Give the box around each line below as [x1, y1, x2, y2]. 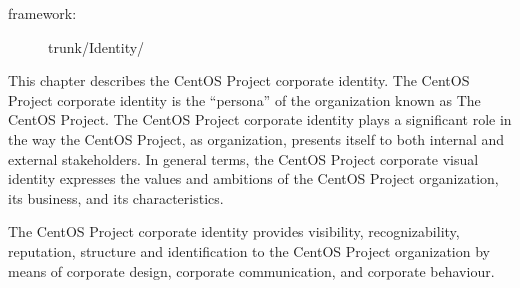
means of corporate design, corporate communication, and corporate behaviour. [8, 260, 495, 281]
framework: [8, 3, 77, 23]
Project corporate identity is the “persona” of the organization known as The [8, 89, 481, 110]
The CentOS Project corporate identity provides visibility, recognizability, [8, 221, 460, 242]
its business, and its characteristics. [8, 187, 224, 208]
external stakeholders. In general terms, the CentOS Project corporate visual [8, 148, 479, 169]
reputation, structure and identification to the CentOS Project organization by [8, 240, 490, 261]
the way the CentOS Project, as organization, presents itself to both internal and [8, 128, 505, 149]
